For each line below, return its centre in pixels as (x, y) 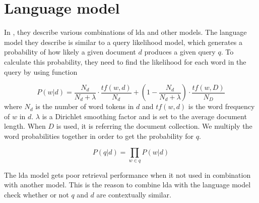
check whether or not (37, 195)
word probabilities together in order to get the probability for (99, 136)
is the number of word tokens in (85, 106)
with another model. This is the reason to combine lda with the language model (127, 185)
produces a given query (180, 52)
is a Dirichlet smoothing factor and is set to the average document (144, 116)
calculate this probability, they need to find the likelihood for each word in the (125, 61)
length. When (25, 126)
